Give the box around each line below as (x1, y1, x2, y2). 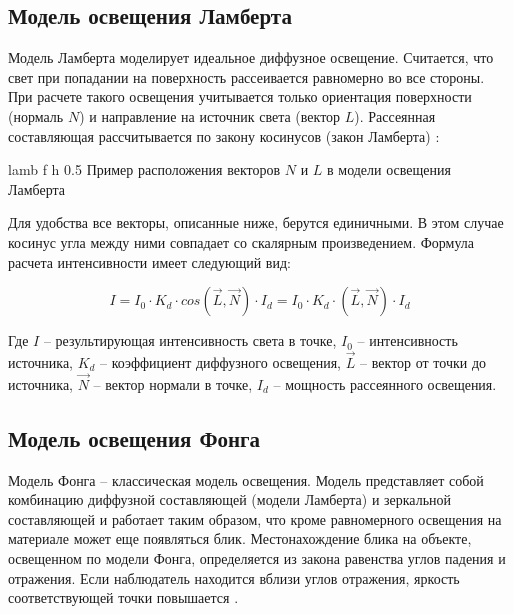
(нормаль (8, 105, 64, 126)
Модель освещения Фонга (8, 422, 261, 453)
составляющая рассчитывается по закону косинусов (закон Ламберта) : (8, 125, 440, 146)
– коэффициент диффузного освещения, (100, 351, 342, 372)
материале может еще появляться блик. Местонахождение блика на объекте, (8, 528, 472, 549)
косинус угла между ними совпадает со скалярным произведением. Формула (8, 231, 474, 252)
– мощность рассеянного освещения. (273, 373, 497, 394)
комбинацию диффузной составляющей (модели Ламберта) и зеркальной (8, 489, 452, 510)
